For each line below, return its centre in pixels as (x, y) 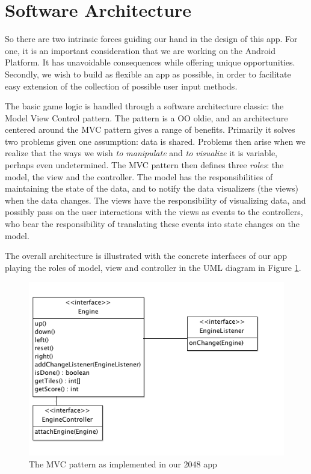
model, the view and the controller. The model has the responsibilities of (139, 176)
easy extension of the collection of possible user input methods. (121, 86)
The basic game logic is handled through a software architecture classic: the (144, 106)
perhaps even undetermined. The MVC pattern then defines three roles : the (144, 165)
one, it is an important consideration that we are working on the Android (140, 50)
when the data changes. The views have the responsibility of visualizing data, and (155, 200)
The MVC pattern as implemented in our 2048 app (123, 463)
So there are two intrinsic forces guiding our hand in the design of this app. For (151, 39)
